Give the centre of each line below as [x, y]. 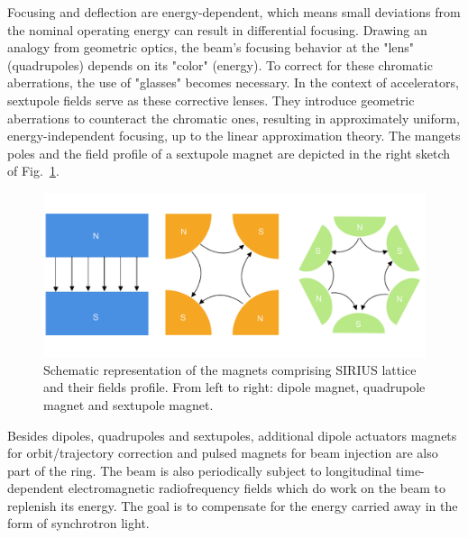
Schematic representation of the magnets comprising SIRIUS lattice [230, 369]
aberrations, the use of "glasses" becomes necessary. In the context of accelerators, [233, 82]
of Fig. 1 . [33, 171]
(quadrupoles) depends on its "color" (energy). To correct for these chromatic [220, 64]
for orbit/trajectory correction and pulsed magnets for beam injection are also [223, 453]
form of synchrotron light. [78, 523]
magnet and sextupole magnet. [128, 404]
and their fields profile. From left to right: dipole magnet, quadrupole [234, 387]
